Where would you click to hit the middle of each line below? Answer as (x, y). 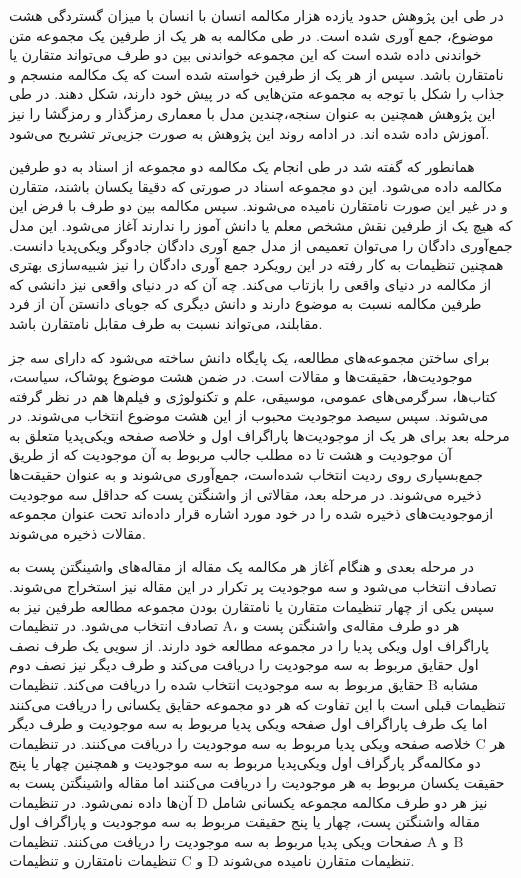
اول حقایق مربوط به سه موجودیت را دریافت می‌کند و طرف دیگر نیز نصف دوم (244, 664)
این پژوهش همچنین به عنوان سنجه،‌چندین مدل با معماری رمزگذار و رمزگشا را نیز (252, 112)
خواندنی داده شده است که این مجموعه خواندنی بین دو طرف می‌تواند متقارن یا (245, 54)
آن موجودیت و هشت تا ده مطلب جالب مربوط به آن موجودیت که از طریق (230, 454)
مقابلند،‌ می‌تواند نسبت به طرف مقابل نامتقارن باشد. (166, 322)
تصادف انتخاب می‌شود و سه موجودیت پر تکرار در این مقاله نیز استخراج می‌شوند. (253, 586)
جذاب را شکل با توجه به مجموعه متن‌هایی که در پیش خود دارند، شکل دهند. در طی (257, 93)
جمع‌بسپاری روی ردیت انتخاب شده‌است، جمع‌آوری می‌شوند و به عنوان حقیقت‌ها (246, 474)
